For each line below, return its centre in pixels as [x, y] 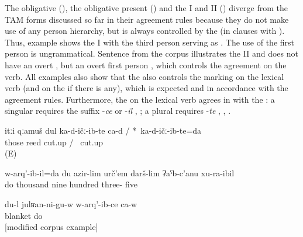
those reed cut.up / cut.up [54, 142]
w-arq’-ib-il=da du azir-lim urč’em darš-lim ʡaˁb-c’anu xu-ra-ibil [120, 172]
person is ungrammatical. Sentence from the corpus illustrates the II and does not [151, 53]
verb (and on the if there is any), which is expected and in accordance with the [147, 88]
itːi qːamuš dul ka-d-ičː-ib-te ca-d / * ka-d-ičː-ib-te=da [103, 130]
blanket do [24, 215]
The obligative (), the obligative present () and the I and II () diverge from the [146, 8]
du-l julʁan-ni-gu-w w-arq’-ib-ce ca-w [71, 203]
